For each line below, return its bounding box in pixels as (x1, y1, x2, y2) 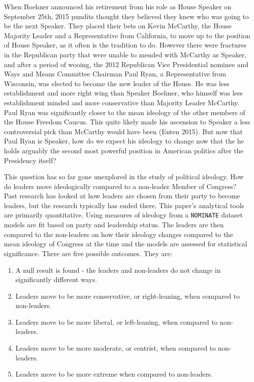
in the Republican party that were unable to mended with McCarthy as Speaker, (4, 49, 247, 59)
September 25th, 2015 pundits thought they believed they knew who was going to (4, 11, 249, 21)
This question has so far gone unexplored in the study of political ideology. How (4, 171, 244, 182)
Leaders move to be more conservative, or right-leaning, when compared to (15, 290, 240, 301)
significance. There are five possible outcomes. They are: (4, 248, 173, 258)
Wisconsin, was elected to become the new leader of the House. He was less (4, 78, 230, 88)
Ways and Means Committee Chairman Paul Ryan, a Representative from (4, 69, 226, 79)
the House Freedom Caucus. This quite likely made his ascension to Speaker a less (4, 117, 251, 127)
